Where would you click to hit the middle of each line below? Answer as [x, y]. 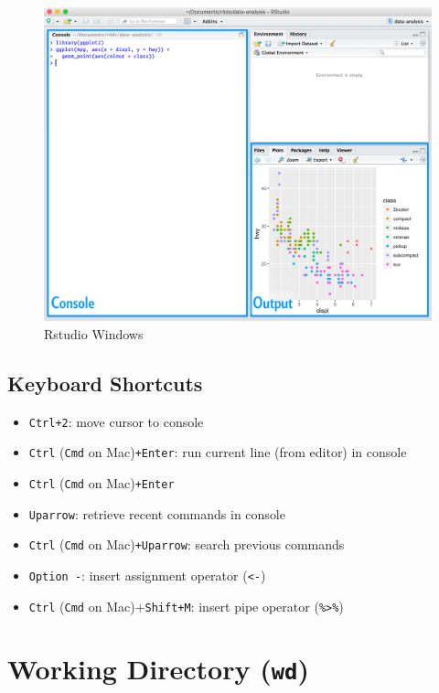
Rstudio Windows [94, 333]
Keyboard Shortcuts [105, 383]
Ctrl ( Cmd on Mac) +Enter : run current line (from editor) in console [218, 452]
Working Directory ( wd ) [158, 669]
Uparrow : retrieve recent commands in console [157, 513]
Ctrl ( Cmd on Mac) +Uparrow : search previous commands [187, 544]
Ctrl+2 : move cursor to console [116, 421]
